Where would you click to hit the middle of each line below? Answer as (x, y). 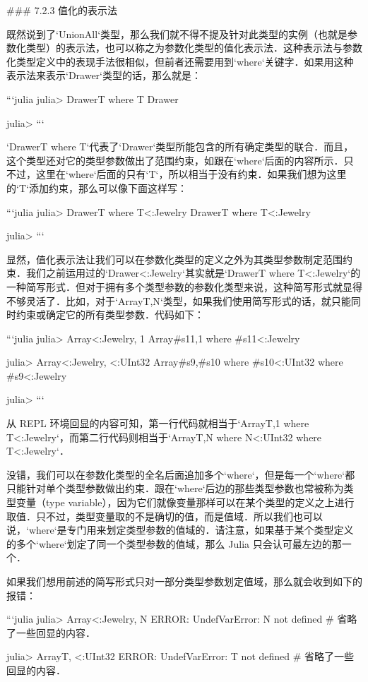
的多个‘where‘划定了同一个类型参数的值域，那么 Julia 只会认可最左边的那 (174, 543)
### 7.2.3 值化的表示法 (62, 10)
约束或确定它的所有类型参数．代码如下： (110, 315)
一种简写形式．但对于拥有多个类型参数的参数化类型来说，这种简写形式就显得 (184, 286)
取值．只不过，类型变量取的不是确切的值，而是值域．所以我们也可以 (165, 516)
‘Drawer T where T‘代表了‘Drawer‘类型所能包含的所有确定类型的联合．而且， (180, 146)
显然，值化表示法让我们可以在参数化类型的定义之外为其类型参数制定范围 (174, 259)
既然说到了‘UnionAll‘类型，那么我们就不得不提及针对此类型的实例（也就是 (177, 34)
